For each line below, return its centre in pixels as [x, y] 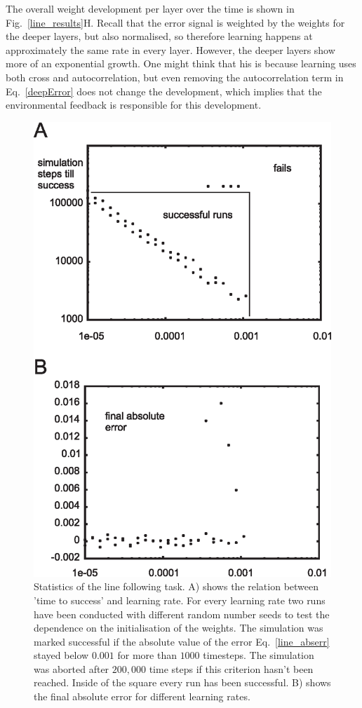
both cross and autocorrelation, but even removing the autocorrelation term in [175, 77]
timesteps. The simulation [259, 655]
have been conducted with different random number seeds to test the [182, 614]
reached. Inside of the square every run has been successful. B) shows [182, 682]
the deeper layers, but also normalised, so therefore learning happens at [159, 36]
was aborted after [72, 668]
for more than [147, 655]
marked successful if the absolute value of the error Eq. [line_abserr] [182, 641]
